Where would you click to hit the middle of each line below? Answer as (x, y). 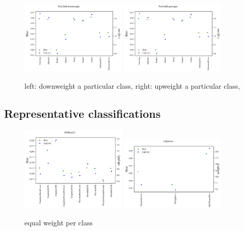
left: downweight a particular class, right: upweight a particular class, (132, 86)
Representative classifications (83, 113)
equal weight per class (59, 222)
